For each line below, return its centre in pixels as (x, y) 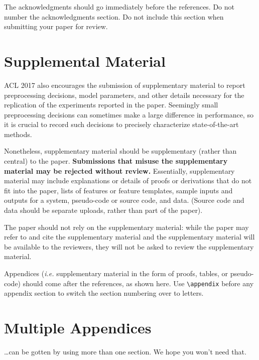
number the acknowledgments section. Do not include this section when (114, 16)
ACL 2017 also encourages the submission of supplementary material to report (125, 85)
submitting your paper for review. (56, 26)
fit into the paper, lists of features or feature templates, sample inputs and (118, 190)
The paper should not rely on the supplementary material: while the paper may (126, 227)
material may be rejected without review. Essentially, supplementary (119, 170)
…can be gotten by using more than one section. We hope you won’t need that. (125, 351)
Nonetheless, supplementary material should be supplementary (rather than (120, 151)
